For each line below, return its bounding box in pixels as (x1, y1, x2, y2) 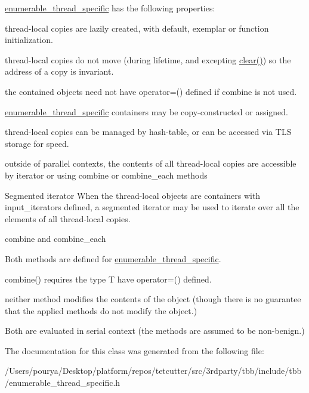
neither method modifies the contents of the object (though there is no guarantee (5, 293, 301, 305)
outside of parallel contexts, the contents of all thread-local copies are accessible (5, 157, 296, 170)
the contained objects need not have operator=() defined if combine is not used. (5, 85, 297, 97)
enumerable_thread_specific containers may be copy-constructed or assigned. (5, 105, 289, 118)
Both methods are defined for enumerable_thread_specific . (5, 252, 221, 265)
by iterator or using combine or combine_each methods (5, 168, 208, 181)
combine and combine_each (5, 232, 106, 245)
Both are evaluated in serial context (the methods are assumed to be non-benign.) (5, 324, 305, 337)
